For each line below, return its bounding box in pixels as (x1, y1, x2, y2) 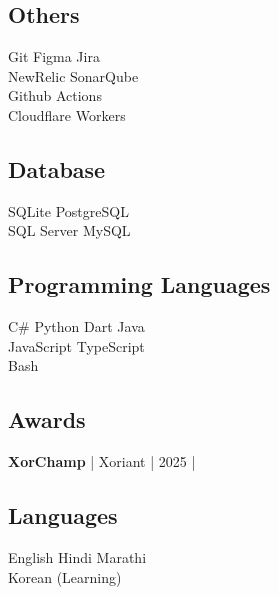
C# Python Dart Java (8, 316, 145, 337)
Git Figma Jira (8, 46, 100, 67)
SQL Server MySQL (8, 220, 131, 241)
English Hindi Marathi (8, 546, 147, 567)
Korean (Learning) (8, 566, 122, 587)
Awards (8, 404, 86, 435)
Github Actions (8, 85, 102, 106)
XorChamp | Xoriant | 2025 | (8, 451, 196, 472)
